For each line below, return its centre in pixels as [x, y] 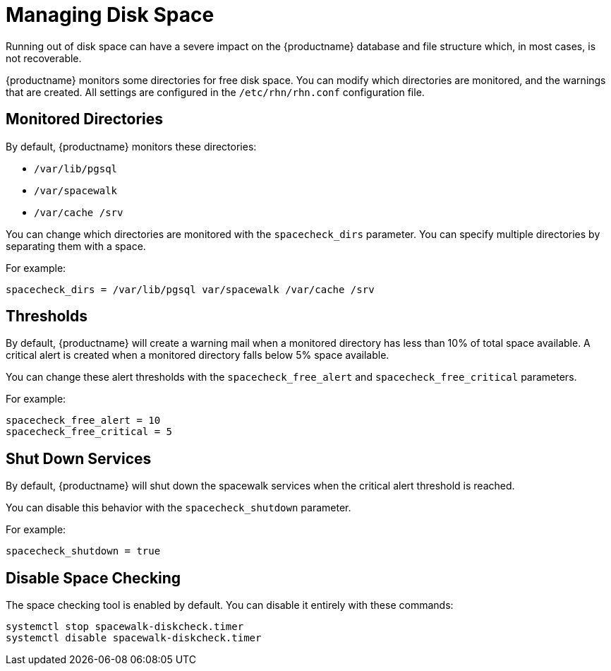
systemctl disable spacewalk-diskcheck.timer [134, 638]
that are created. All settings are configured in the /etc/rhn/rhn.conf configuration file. [215, 92]
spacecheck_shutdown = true [83, 551]
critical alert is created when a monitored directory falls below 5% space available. [198, 355]
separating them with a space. [76, 246]
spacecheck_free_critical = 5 [89, 432]
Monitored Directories [85, 119]
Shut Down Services [79, 458]
